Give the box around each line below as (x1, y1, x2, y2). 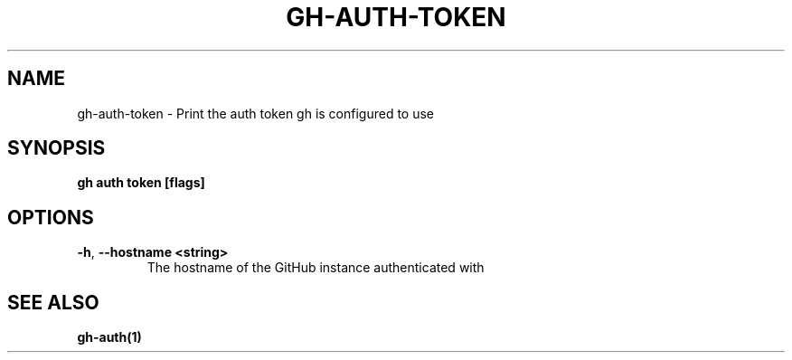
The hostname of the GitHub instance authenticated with (146, 260, 485, 276)
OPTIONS (7, 205, 94, 229)
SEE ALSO (7, 290, 99, 314)
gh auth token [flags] (77, 175, 205, 191)
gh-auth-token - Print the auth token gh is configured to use (77, 105, 435, 121)
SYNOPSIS (7, 137, 106, 160)
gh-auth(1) (77, 329, 142, 346)
